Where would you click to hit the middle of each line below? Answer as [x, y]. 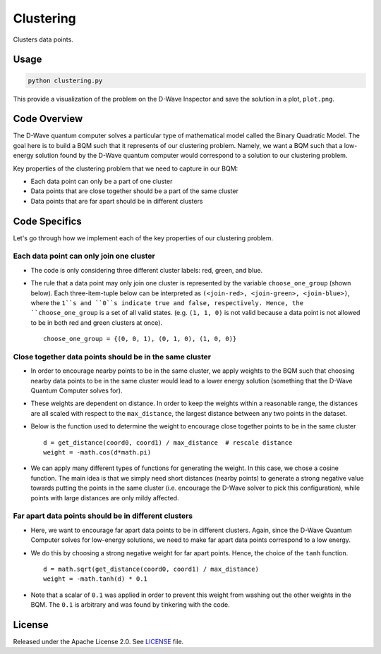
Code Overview [48, 119]
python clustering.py [65, 80]
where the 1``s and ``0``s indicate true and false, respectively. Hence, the [167, 303]
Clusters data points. [43, 39]
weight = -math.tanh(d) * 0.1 [96, 579]
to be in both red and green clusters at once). [96, 322]
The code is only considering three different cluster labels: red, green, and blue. [147, 270]
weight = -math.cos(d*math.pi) [97, 452]
